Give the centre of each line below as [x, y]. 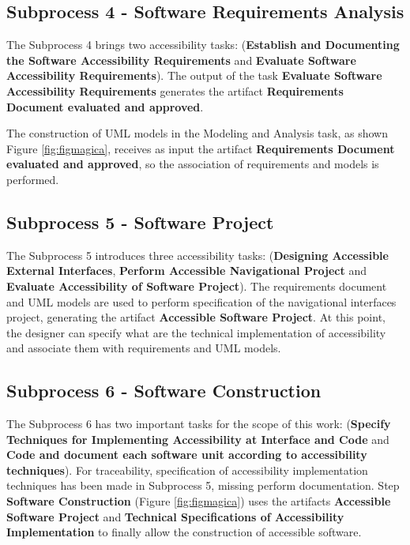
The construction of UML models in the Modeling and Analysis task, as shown [197, 133]
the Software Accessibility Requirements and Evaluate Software [181, 60]
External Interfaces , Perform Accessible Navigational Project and [186, 271]
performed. [33, 179]
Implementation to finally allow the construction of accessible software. [184, 532]
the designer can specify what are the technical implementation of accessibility [196, 332]
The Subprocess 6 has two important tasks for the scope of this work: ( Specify [199, 424]
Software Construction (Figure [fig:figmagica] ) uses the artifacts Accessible [199, 501]
